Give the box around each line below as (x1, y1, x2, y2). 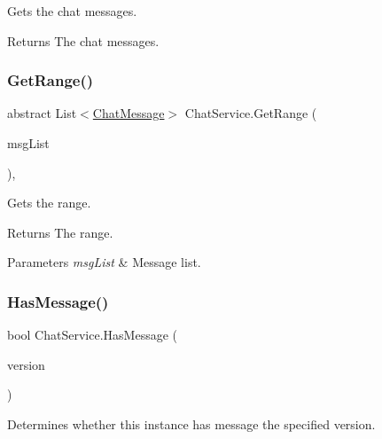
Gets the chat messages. (7, 2, 137, 20)
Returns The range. (7, 223, 113, 241)
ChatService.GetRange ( (184, 104, 317, 122)
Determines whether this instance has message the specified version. (7, 414, 376, 433)
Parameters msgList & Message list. (7, 253, 201, 271)
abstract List (7, 104, 77, 122)
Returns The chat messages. (7, 31, 160, 50)
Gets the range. (7, 193, 91, 212)
